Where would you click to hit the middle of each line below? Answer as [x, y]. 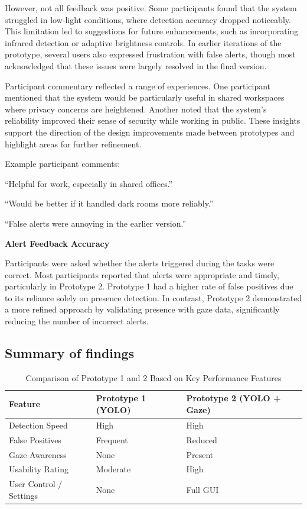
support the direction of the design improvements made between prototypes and [150, 132]
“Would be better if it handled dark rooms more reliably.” [109, 203]
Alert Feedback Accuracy [57, 243]
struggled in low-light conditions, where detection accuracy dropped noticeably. [148, 19]
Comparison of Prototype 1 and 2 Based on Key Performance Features [153, 377]
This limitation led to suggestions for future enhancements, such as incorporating [152, 31]
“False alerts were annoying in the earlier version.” [96, 223]
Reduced [202, 439]
